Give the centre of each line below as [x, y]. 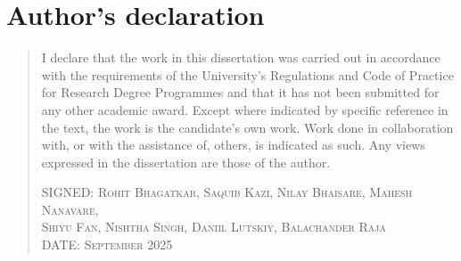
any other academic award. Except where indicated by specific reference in [245, 109]
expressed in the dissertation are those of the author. [186, 162]
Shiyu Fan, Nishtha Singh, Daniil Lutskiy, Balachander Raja [214, 227]
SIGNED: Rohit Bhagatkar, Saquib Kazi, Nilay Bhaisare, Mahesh [227, 192]
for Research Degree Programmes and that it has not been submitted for [240, 92]
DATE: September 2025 [107, 245]
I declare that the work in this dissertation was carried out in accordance [241, 57]
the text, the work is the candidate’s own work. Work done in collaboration [247, 127]
